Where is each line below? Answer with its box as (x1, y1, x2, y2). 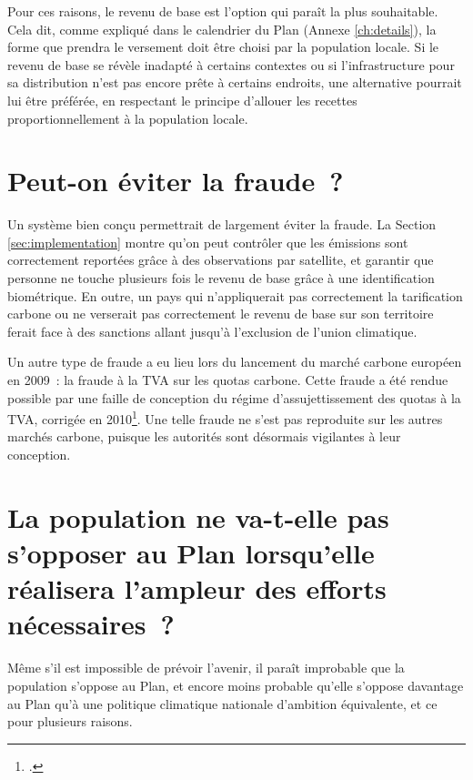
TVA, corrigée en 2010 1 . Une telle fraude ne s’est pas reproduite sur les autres (7, 407, 443, 428)
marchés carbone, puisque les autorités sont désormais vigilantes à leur (7, 427, 401, 446)
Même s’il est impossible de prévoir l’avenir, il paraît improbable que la (7, 658, 405, 677)
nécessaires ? (7, 605, 175, 643)
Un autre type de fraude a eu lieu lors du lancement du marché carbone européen (7, 352, 462, 371)
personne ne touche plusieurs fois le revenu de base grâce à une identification (7, 268, 435, 288)
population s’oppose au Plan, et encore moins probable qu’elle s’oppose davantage (7, 675, 464, 694)
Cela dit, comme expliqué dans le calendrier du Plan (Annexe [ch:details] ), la (7, 19, 437, 38)
